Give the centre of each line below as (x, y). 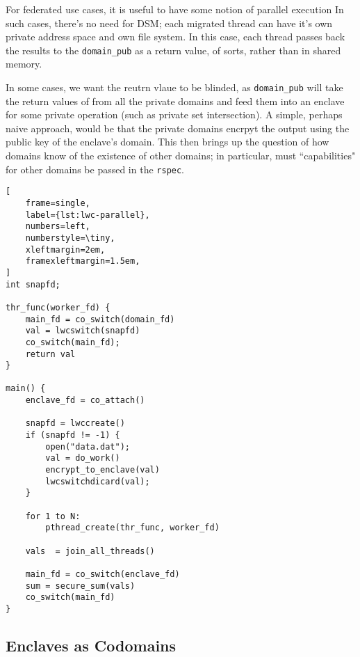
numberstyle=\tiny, (70, 238)
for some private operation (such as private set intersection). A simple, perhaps (174, 114)
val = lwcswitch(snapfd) (83, 331)
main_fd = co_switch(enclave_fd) (103, 574)
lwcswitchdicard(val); (98, 481)
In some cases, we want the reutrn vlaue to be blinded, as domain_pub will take (174, 87)
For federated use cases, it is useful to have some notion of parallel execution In (175, 9)
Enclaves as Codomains (91, 645)
